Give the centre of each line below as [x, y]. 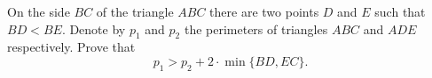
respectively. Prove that [71, 47]
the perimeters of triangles [256, 28]
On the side [39, 11]
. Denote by [94, 28]
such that [400, 11]
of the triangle [135, 11]
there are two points [264, 11]
